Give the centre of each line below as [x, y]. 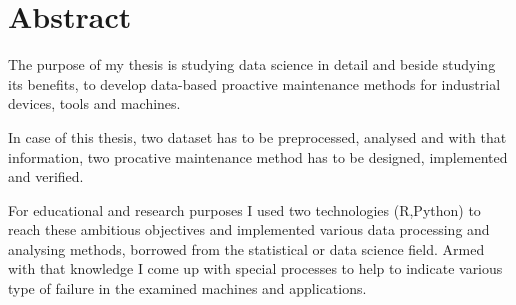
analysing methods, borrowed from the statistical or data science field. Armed [246, 248]
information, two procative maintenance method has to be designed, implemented [258, 156]
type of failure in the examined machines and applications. [187, 288]
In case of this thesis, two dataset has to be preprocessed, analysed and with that [257, 136]
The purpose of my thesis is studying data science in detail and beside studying [252, 64]
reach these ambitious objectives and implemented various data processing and [249, 229]
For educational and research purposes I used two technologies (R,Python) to [244, 209]
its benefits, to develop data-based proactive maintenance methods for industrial [254, 83]
